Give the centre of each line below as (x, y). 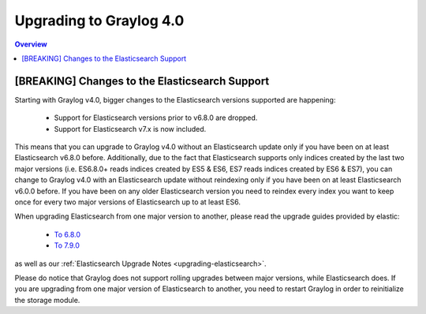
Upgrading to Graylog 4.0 (99, 21)
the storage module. (47, 300)
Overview (31, 44)
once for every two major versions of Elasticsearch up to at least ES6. (127, 202)
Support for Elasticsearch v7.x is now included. (130, 129)
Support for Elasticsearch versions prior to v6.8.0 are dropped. (156, 118)
